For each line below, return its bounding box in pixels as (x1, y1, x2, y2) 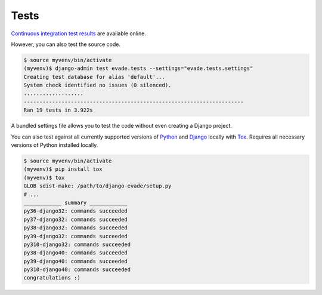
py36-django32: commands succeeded (23, 208, 128, 214)
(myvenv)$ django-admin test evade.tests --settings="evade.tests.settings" (23, 65, 253, 72)
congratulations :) (23, 275, 80, 281)
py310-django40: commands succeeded (23, 266, 131, 273)
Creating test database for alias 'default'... (23, 73, 165, 80)
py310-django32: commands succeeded (23, 241, 131, 248)
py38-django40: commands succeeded (23, 250, 128, 256)
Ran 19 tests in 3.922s (23, 107, 94, 113)
